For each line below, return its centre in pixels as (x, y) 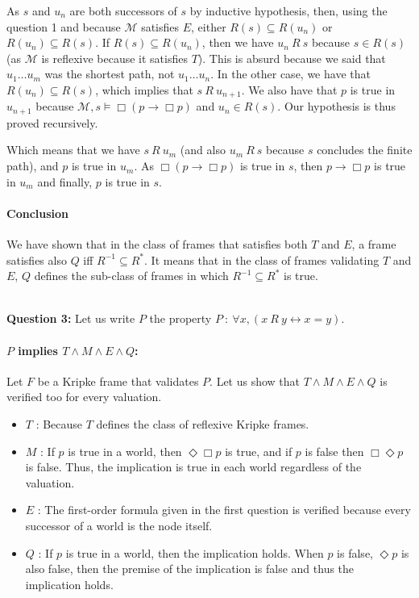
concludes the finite (365, 150)
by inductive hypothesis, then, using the (288, 10)
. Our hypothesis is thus (336, 106)
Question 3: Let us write (71, 318)
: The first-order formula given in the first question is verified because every (224, 510)
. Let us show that (255, 381)
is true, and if (259, 451)
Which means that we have (73, 150)
